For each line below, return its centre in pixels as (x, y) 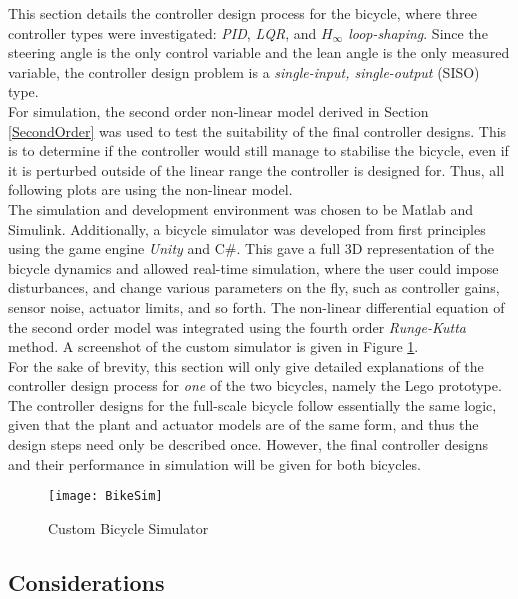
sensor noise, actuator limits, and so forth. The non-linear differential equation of (256, 306)
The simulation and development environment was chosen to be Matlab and (240, 208)
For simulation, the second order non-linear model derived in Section (218, 110)
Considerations (86, 581)
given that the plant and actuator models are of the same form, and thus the (243, 424)
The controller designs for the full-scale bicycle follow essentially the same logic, (252, 404)
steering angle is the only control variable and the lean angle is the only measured (259, 52)
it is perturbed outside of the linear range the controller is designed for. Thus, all (256, 169)
